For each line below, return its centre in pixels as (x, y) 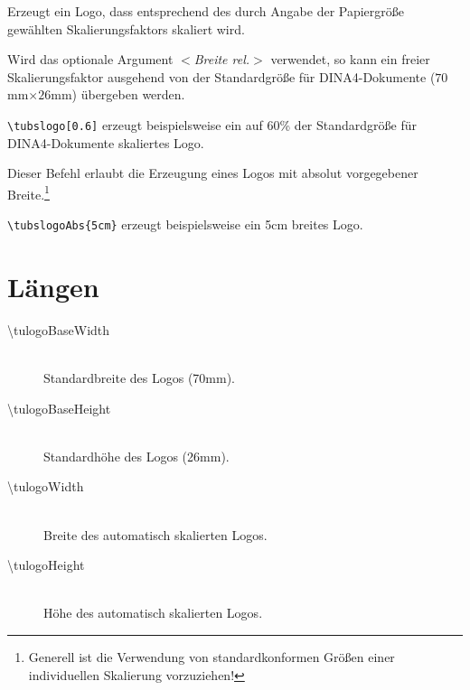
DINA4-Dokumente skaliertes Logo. (106, 142)
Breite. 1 (28, 192)
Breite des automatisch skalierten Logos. (155, 534)
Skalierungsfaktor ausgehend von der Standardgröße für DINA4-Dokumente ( (221, 76)
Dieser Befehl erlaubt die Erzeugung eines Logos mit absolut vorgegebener (213, 173)
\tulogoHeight (46, 565)
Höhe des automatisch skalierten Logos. (153, 613)
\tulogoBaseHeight (59, 408)
